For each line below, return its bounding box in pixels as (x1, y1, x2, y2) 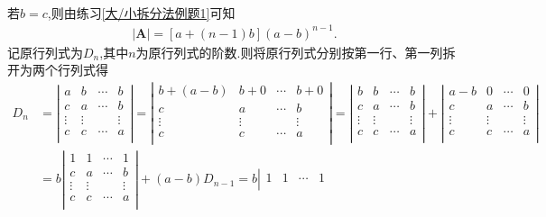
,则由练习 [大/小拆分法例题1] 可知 (47, 3, 236, 22)
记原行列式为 (7, 42, 83, 61)
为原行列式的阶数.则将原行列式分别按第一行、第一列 (135, 42, 443, 61)
